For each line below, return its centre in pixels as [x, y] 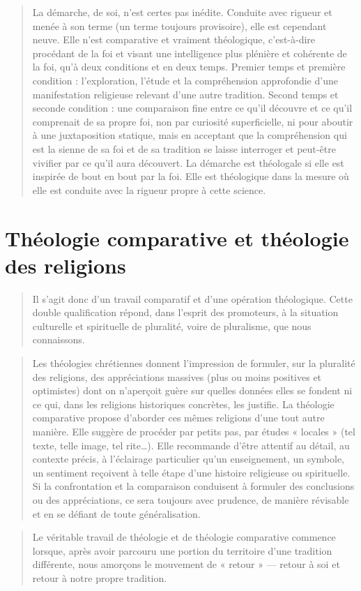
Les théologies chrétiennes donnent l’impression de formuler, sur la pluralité [194, 363]
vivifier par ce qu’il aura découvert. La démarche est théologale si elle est [188, 162]
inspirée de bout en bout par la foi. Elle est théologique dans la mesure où [191, 176]
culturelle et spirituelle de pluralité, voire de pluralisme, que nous [172, 326]
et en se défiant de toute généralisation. [116, 513]
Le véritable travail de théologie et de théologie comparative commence [184, 537]
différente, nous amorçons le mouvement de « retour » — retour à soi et [186, 564]
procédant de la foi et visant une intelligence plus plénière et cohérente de [190, 53]
